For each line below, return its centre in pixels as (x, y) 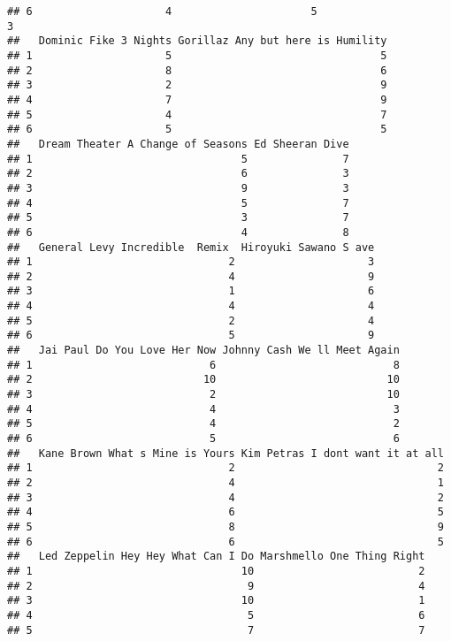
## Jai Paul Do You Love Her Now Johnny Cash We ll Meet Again (203, 351)
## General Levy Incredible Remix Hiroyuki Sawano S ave (191, 247)
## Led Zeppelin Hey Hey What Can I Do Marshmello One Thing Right (216, 557)
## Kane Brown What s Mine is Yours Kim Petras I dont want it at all (225, 453)
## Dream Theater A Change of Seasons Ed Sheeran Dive (178, 144)
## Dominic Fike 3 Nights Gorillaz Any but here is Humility (197, 41)
